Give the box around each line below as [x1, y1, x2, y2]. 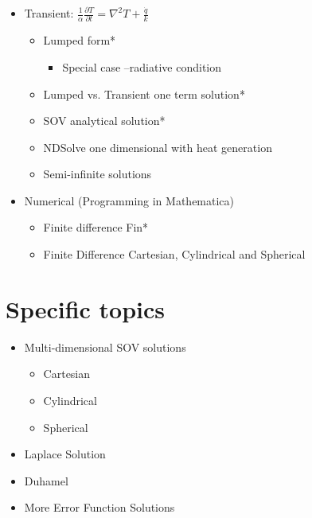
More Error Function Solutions [24, 499, 175, 516]
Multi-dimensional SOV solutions [24, 338, 186, 355]
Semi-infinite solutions [43, 166, 152, 182]
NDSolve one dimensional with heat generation [43, 138, 272, 155]
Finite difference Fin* [43, 219, 149, 236]
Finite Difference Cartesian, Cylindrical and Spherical [43, 246, 306, 263]
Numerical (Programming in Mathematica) [24, 192, 235, 208]
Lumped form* [43, 32, 116, 49]
